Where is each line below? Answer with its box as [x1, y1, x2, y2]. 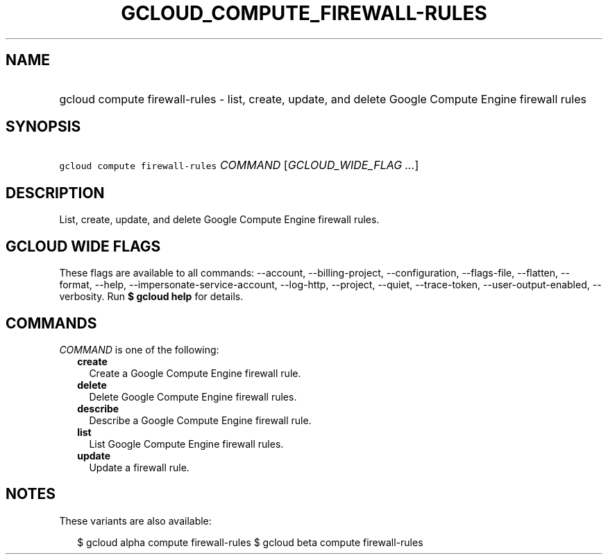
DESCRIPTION [6, 184, 105, 202]
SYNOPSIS [6, 118, 81, 136]
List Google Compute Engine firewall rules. [89, 437, 284, 450]
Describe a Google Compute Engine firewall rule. [89, 414, 312, 426]
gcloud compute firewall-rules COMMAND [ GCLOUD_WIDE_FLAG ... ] [59, 158, 419, 173]
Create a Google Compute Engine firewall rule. [89, 367, 301, 379]
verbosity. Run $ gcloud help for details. [59, 290, 244, 303]
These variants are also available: [59, 514, 212, 527]
